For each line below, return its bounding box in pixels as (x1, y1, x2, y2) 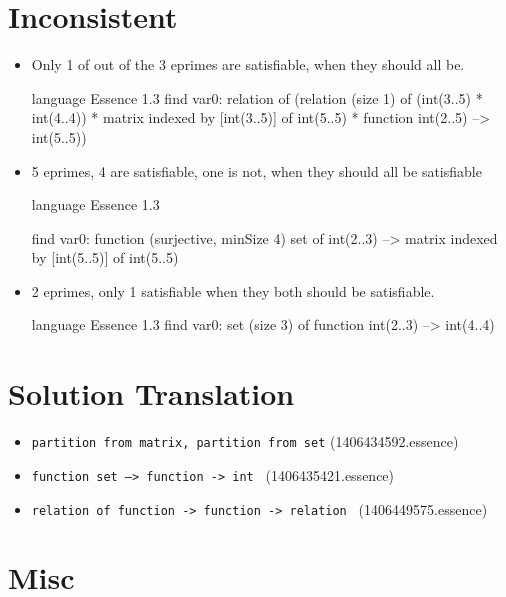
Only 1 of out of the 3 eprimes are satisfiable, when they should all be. (31, 54, 465, 75)
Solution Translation (8, 373, 295, 414)
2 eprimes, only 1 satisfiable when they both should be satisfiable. (31, 280, 435, 301)
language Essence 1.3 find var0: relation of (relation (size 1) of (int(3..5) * (31, 87, 483, 108)
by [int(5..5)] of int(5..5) (31, 247, 179, 268)
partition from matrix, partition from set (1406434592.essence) (31, 431, 459, 452)
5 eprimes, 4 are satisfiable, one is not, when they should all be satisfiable (31, 160, 482, 181)
